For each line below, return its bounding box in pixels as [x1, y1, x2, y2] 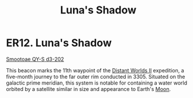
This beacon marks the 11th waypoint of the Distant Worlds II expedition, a [6, 66, 184, 73]
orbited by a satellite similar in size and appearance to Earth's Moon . [6, 85, 171, 92]
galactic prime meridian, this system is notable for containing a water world [6, 79, 187, 86]
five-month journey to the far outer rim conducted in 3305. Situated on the [6, 73, 185, 80]
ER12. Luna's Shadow [6, 36, 112, 50]
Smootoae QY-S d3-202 [6, 55, 64, 62]
